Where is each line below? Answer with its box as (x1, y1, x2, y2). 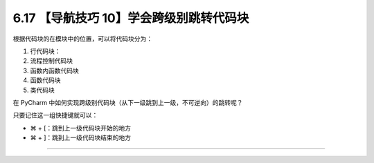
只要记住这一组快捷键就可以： (12, 111, 98, 119)
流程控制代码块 (30, 57, 73, 65)
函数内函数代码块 (30, 66, 79, 75)
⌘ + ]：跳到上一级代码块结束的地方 (30, 133, 132, 142)
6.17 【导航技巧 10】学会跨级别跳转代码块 (12, 10, 249, 26)
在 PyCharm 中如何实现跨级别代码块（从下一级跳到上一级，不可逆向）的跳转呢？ (12, 98, 243, 106)
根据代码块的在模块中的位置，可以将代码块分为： (12, 35, 152, 43)
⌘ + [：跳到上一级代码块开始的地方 (30, 124, 132, 132)
